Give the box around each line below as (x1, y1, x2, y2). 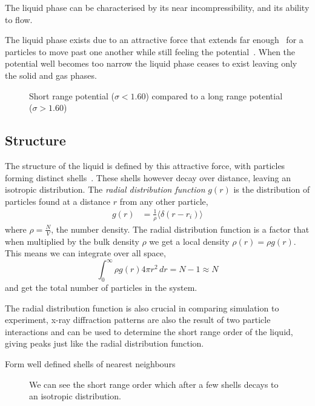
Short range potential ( (29, 89, 114, 102)
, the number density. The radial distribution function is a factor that (51, 222, 310, 235)
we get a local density (149, 235, 230, 247)
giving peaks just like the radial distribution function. (5, 337, 204, 350)
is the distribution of (233, 183, 310, 196)
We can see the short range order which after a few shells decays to (29, 378, 279, 390)
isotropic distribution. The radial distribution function (5, 183, 205, 196)
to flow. (5, 13, 33, 25)
